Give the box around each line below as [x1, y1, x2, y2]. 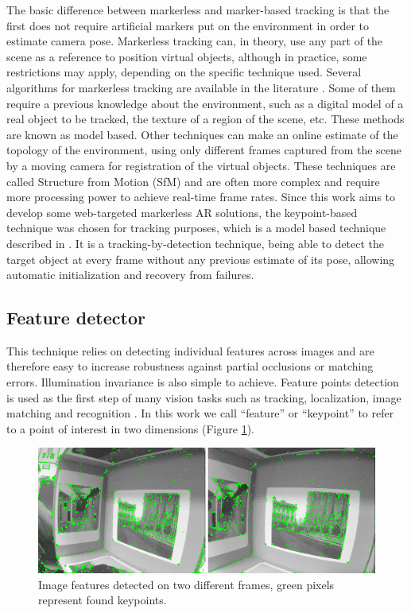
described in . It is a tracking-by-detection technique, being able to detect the [6, 235, 385, 251]
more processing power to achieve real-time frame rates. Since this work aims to [6, 188, 396, 205]
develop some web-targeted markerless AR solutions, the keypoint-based [6, 204, 358, 220]
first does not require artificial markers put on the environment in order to [6, 17, 369, 33]
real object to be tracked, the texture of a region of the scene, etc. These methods [6, 111, 405, 127]
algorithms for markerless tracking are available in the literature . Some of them [6, 79, 396, 95]
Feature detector [6, 305, 145, 330]
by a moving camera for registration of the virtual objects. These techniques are [6, 157, 396, 173]
